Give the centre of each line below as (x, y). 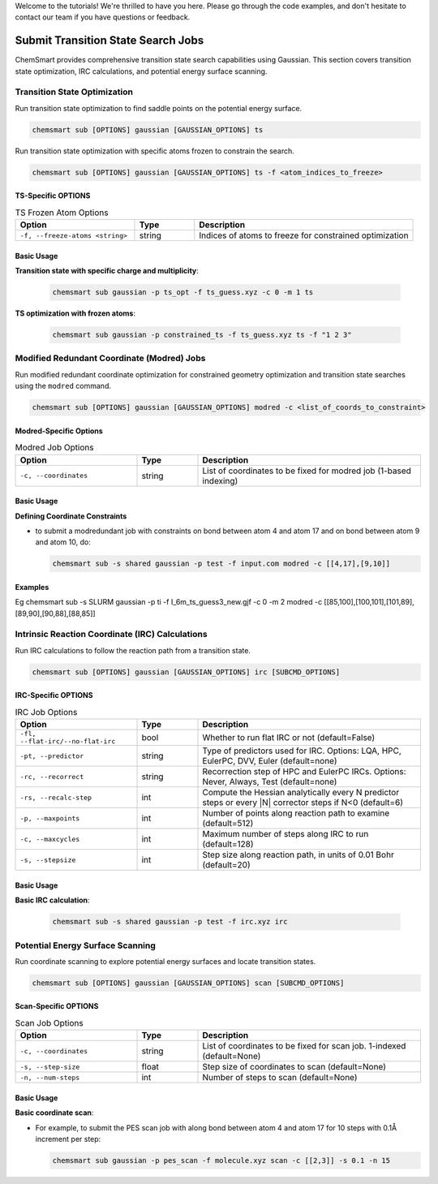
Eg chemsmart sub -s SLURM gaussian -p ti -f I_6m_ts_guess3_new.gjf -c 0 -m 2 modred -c (169, 602)
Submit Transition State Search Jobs (109, 41)
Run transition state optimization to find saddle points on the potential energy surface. (159, 108)
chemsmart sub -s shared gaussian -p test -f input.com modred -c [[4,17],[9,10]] (221, 564)
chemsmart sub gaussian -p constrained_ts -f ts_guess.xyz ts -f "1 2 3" (202, 335)
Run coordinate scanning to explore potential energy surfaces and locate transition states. (165, 961)
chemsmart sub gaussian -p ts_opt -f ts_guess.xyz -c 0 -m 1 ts (183, 293)
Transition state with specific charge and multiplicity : (107, 271)
